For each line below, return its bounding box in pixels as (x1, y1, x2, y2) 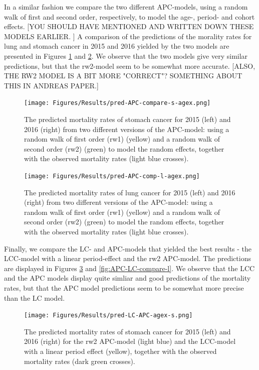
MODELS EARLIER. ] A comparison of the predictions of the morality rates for (4, 31, 252, 41)
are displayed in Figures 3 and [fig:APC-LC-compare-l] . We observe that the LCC (4, 263, 255, 273)
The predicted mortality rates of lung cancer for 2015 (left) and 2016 (24, 187, 235, 197)
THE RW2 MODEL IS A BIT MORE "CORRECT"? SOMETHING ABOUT (4, 70, 242, 81)
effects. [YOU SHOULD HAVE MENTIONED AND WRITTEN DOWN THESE (4, 21, 254, 32)
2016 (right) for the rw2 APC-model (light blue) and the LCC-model (24, 336, 236, 346)
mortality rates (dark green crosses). (24, 355, 135, 366)
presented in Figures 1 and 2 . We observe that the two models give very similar (4, 50, 248, 61)
